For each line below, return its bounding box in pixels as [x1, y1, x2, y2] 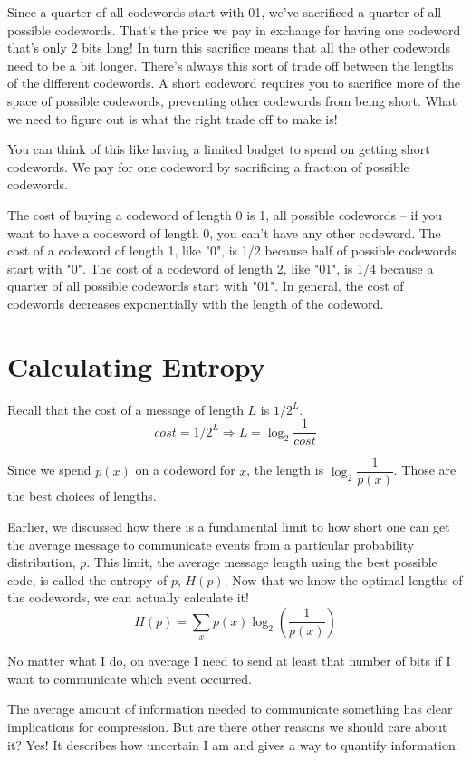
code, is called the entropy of [7, 570, 168, 589]
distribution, [7, 553, 76, 572]
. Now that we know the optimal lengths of [224, 570, 463, 589]
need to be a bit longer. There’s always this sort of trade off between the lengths [7, 55, 454, 74]
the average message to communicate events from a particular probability [7, 534, 415, 553]
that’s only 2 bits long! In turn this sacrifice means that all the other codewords [7, 38, 451, 57]
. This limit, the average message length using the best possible [86, 553, 437, 572]
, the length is [246, 460, 324, 479]
